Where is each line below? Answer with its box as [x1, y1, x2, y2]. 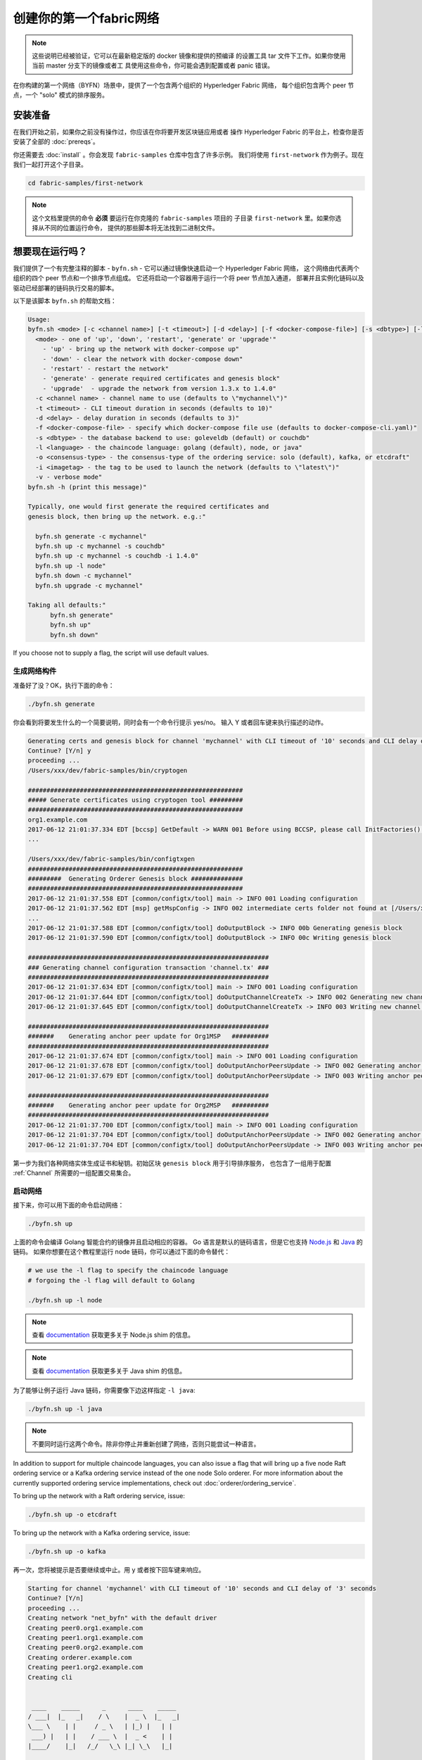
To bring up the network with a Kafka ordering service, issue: [13, 1528, 191, 1538]
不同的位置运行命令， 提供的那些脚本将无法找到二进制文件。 [44, 223, 219, 232]
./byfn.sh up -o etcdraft [27, 1511, 117, 1519]
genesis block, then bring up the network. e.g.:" [27, 513, 207, 520]
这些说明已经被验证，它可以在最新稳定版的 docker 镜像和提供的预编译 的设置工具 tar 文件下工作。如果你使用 [32, 51, 346, 60]
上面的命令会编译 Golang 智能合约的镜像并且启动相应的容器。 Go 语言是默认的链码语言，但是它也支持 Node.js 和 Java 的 [13, 1238, 364, 1246]
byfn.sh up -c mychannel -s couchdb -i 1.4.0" [35, 552, 199, 560]
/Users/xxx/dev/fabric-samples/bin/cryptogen [27, 766, 188, 774]
